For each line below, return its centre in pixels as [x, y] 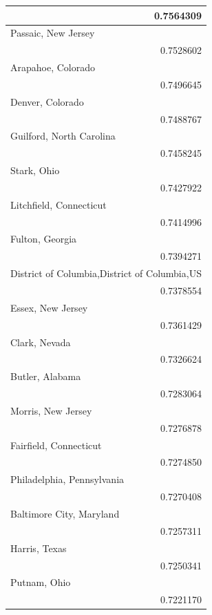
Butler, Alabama [46, 376]
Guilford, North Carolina [63, 136]
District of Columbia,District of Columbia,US [106, 273]
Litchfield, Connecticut [59, 204]
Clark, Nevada [41, 342]
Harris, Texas [39, 548]
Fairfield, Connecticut [56, 445]
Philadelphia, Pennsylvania [67, 479]
